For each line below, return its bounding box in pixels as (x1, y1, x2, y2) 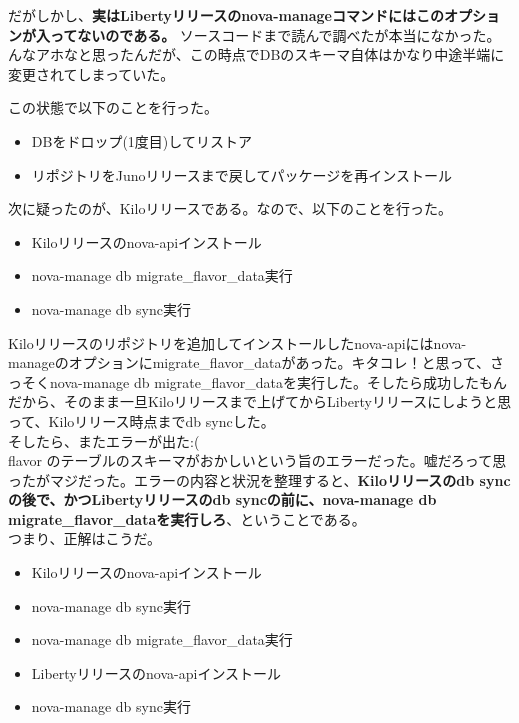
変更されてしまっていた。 (8, 63, 175, 84)
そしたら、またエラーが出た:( (8, 430, 200, 451)
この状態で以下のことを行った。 (8, 97, 218, 118)
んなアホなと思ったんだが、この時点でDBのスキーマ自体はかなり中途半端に (8, 44, 505, 65)
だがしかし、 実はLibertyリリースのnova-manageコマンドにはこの (8, 5, 444, 25)
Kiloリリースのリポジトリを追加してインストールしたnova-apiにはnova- (8, 332, 467, 353)
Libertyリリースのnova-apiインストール (31, 662, 282, 683)
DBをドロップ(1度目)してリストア (31, 130, 252, 151)
